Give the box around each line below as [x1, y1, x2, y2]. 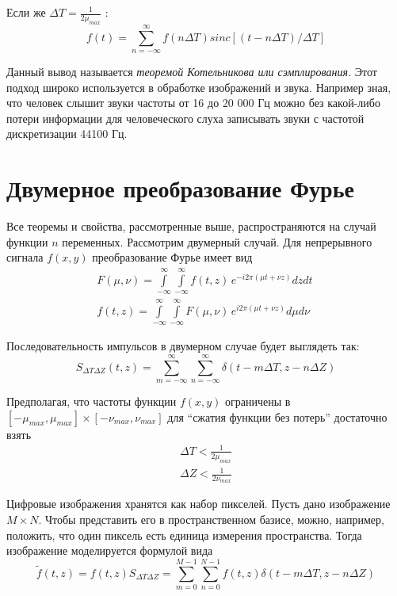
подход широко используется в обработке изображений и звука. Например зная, [6, 78, 391, 95]
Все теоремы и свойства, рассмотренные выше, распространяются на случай [6, 218, 376, 235]
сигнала [6, 249, 44, 266]
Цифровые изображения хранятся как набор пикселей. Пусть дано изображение [6, 495, 391, 512]
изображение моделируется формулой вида [6, 542, 213, 559]
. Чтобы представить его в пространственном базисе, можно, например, [38, 510, 384, 527]
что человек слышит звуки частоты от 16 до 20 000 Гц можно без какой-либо [6, 94, 380, 111]
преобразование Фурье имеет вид [92, 249, 253, 266]
